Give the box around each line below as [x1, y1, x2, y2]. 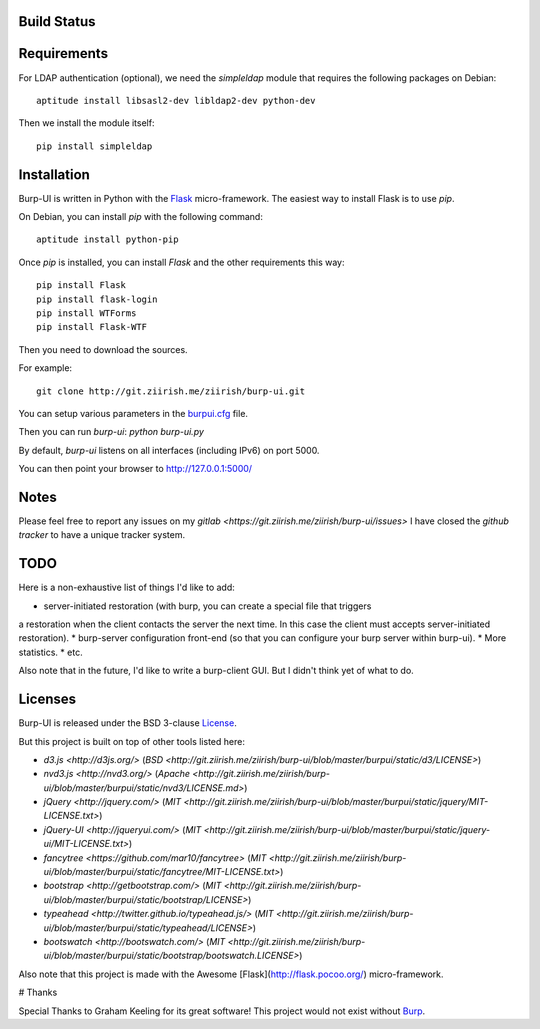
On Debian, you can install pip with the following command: [18, 211, 264, 222]
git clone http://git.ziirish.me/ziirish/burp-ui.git [36, 385, 305, 397]
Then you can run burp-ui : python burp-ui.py [18, 426, 205, 438]
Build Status [18, 13, 96, 30]
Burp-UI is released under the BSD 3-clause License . [18, 717, 237, 729]
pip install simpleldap [36, 140, 153, 152]
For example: [18, 362, 73, 374]
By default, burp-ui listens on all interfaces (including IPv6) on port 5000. [18, 444, 320, 456]
